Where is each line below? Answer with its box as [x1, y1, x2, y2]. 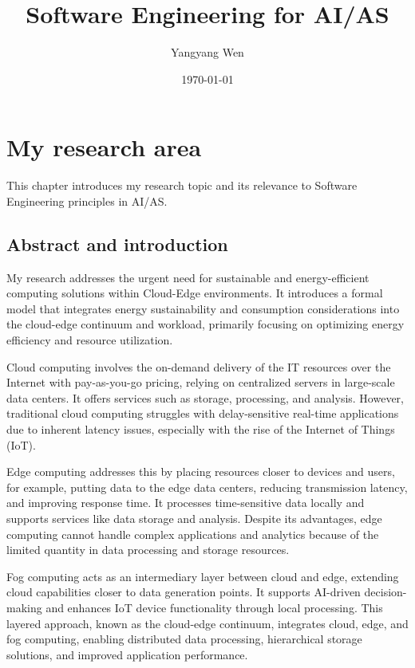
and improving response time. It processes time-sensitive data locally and [6, 494, 365, 511]
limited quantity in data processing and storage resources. [6, 541, 290, 558]
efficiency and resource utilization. [6, 332, 173, 348]
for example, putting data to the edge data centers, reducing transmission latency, [6, 478, 408, 495]
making [6, 599, 42, 615]
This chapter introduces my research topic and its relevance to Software [6, 177, 358, 194]
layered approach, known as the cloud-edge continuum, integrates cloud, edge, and [6, 615, 409, 631]
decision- [364, 584, 407, 600]
